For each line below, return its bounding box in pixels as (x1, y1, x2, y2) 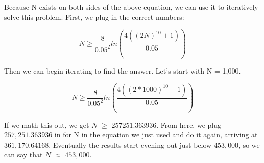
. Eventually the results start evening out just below (49, 139, 212, 150)
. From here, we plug (156, 119, 221, 130)
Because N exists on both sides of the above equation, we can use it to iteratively (4, 2, 258, 12)
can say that (4, 149, 43, 160)
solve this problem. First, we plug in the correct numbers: (4, 11, 184, 22)
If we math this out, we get (4, 119, 89, 130)
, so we (238, 139, 260, 150)
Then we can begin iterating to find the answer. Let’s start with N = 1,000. (4, 65, 241, 76)
